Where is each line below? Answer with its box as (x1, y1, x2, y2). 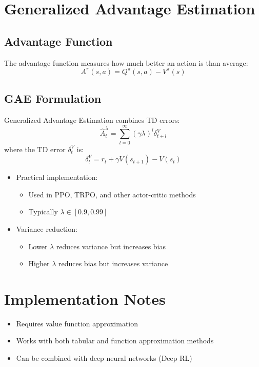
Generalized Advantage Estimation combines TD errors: (4, 114, 180, 125)
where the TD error (4, 143, 66, 154)
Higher (28, 258, 50, 269)
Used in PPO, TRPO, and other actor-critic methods (28, 189, 196, 199)
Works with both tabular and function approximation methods (16, 335, 214, 346)
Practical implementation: (16, 172, 98, 182)
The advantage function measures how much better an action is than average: (4, 57, 248, 68)
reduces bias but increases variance (58, 258, 168, 269)
